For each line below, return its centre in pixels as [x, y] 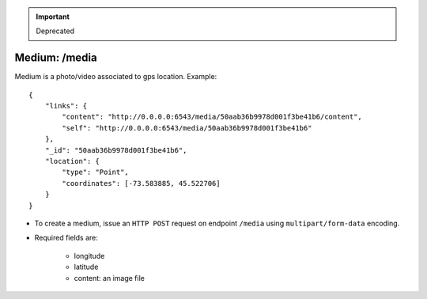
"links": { [66, 106]
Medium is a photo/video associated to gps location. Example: [116, 77]
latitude [86, 267]
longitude [89, 255]
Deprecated [55, 31]
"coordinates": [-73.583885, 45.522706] [141, 183]
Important [53, 17]
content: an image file [110, 278]
